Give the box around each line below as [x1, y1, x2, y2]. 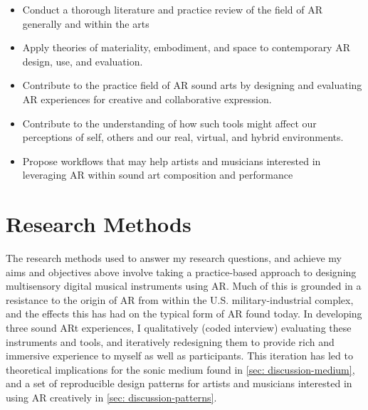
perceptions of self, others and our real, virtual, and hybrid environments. [22, 130, 344, 144]
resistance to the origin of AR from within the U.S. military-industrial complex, [6, 292, 354, 307]
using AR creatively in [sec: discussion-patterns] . [6, 390, 217, 404]
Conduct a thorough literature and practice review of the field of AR [22, 2, 322, 16]
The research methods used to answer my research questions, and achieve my [6, 251, 342, 266]
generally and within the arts [22, 16, 149, 31]
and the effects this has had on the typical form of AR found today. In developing [6, 306, 362, 321]
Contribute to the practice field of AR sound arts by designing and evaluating [22, 78, 362, 93]
